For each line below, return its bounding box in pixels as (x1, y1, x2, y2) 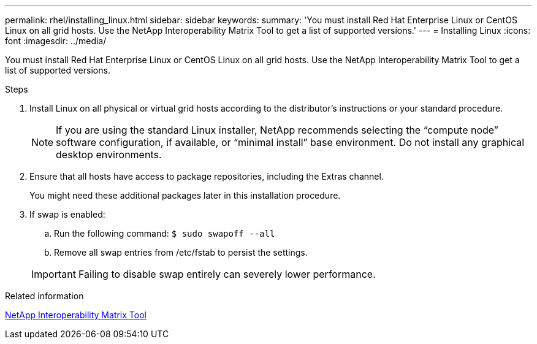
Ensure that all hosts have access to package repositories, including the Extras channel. (29, 171, 384, 182)
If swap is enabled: (29, 209, 105, 220)
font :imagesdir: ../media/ (5, 36, 107, 46)
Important (31, 268, 76, 280)
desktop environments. (56, 148, 162, 161)
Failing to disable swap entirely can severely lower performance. (78, 268, 376, 280)
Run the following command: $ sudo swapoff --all (54, 228, 275, 239)
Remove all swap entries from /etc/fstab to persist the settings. (54, 247, 308, 258)
